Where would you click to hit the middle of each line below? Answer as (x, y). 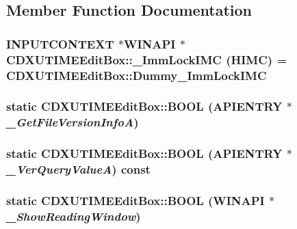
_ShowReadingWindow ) (74, 216)
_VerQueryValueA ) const (78, 169)
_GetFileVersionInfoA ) (73, 122)
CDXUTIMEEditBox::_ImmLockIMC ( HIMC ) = (147, 59)
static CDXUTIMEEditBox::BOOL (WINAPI (135, 200)
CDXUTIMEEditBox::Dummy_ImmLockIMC (137, 75)
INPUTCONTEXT (60, 43)
